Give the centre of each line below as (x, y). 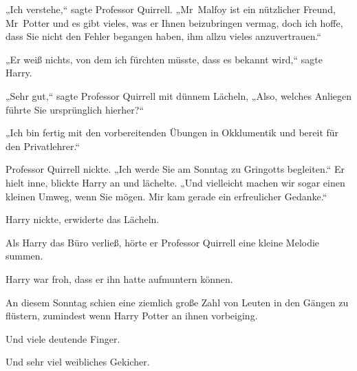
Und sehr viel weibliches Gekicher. (78, 362)
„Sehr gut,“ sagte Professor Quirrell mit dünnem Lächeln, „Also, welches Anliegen (179, 95)
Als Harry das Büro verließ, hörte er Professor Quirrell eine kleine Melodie (163, 242)
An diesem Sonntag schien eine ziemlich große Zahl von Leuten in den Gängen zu (177, 302)
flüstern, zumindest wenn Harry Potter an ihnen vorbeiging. (132, 316)
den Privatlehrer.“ (43, 146)
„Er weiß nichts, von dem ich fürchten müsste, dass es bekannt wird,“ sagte (164, 59)
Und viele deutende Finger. (63, 338)
